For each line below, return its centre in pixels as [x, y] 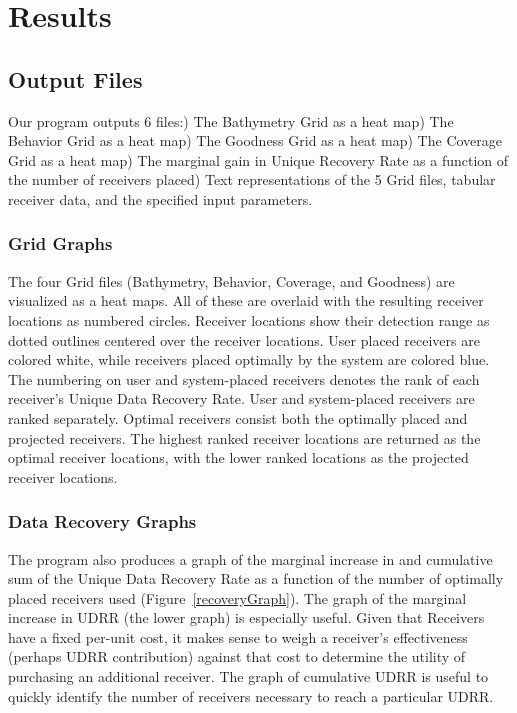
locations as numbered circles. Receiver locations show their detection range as [249, 319]
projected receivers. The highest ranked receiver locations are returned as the [244, 437]
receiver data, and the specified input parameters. [160, 198]
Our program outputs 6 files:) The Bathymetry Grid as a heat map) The [231, 120]
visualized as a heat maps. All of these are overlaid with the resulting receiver [246, 300]
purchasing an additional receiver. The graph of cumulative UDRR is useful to [248, 676]
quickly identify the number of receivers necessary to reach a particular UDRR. [251, 695]
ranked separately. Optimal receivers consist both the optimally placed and [238, 417]
